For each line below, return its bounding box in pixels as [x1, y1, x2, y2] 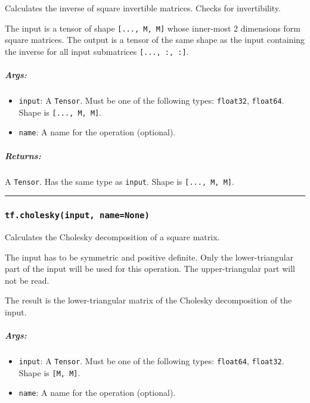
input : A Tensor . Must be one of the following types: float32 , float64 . [18, 94, 284, 107]
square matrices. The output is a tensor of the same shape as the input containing [5, 33, 305, 46]
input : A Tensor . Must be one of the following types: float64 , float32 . [18, 355, 284, 367]
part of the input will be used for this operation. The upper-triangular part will [5, 262, 296, 275]
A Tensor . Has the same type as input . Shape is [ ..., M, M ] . [5, 175, 234, 187]
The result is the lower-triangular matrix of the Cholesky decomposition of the [5, 294, 292, 306]
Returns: [5, 149, 41, 162]
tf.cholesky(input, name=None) [5, 210, 150, 221]
